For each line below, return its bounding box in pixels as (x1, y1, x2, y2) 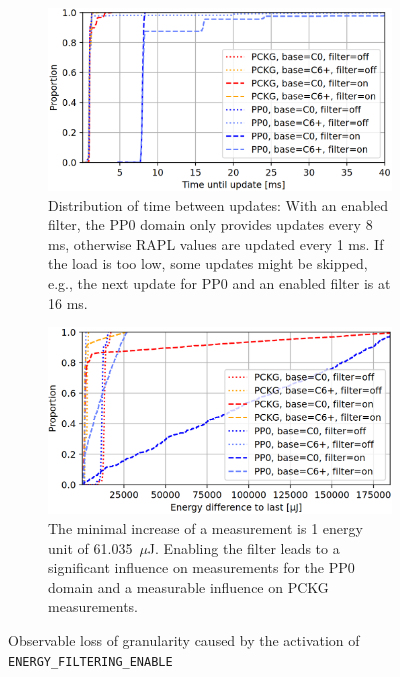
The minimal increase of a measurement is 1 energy (48, 517, 363, 538)
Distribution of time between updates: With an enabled (48, 194, 388, 215)
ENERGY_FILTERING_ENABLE (8, 654, 173, 669)
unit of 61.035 (48, 537, 133, 558)
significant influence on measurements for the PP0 (48, 557, 355, 578)
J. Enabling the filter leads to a (147, 537, 340, 558)
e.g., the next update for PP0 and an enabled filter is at (48, 273, 391, 294)
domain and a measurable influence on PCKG (48, 576, 329, 597)
